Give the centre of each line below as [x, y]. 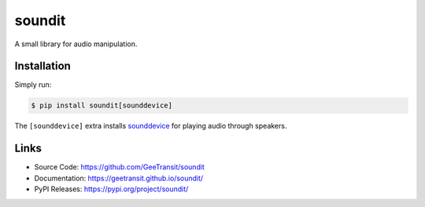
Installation [42, 66]
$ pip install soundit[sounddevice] [102, 105]
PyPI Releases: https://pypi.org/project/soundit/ [111, 189]
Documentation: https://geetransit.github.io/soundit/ [119, 178]
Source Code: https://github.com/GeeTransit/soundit [119, 167]
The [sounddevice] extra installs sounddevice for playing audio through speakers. [151, 126]
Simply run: [33, 85]
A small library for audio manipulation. [76, 44]
